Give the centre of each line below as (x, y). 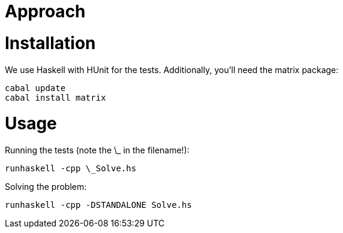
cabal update (35, 88)
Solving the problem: (46, 187)
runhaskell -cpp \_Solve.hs (71, 168)
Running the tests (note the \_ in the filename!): (97, 150)
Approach (45, 11)
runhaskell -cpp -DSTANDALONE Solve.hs (98, 205)
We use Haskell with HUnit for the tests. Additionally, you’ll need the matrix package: (172, 69)
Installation (50, 43)
